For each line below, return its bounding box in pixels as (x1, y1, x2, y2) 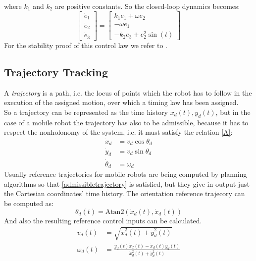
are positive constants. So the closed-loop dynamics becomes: (55, 1, 240, 11)
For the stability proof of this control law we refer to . (4, 40, 167, 50)
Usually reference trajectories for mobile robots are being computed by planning (4, 169, 247, 179)
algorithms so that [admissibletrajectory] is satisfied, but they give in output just (4, 178, 250, 189)
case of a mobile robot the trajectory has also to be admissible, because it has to (4, 117, 249, 127)
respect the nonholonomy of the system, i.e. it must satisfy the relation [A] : (4, 127, 233, 137)
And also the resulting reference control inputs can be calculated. (4, 215, 202, 225)
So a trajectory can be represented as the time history (4, 106, 168, 117)
